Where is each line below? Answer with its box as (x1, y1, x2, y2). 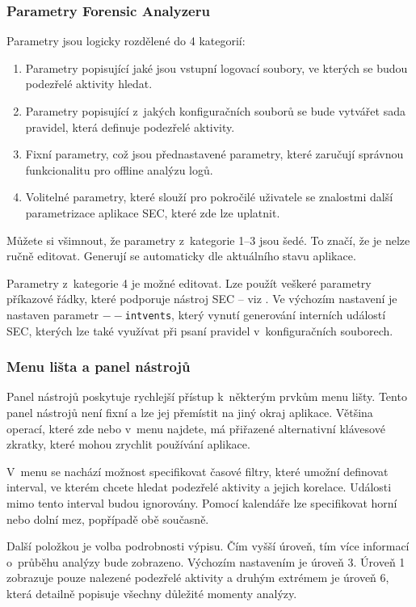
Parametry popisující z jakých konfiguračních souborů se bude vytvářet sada (25, 103, 405, 119)
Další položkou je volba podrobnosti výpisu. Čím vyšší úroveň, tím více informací (6, 537, 410, 554)
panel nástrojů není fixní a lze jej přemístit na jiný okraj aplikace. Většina (6, 404, 373, 420)
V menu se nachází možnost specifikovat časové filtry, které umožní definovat (6, 462, 389, 479)
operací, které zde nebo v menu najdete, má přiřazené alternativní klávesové (6, 419, 385, 436)
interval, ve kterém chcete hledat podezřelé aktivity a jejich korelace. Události (6, 478, 392, 495)
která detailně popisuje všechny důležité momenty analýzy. (6, 584, 297, 601)
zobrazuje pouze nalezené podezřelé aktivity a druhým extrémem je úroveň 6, (6, 569, 389, 586)
